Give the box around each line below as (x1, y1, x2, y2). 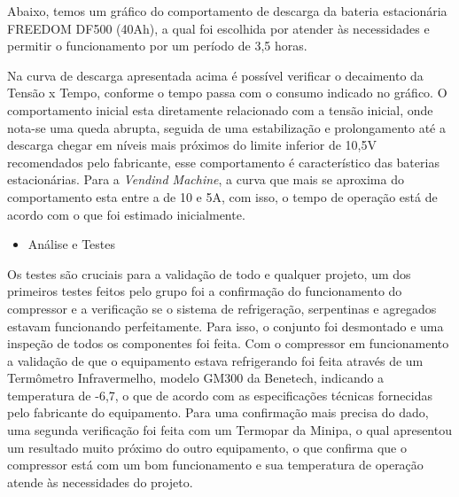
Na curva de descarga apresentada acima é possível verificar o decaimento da (7, 66, 424, 84)
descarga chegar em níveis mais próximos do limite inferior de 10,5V (7, 136, 377, 154)
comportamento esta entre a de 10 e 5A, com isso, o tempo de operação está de (7, 187, 438, 206)
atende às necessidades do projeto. (7, 472, 193, 491)
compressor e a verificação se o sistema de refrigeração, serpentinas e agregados (7, 299, 437, 317)
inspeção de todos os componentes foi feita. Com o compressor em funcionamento (7, 334, 449, 353)
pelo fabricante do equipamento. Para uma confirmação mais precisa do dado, (7, 403, 429, 422)
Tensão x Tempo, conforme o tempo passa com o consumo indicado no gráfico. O (7, 83, 447, 102)
